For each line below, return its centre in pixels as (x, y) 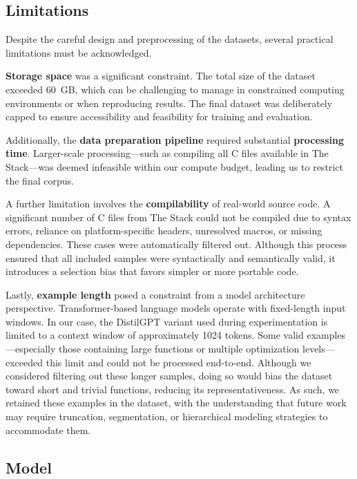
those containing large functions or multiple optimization (179, 349)
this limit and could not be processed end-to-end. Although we (178, 362)
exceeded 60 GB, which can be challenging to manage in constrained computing (175, 89)
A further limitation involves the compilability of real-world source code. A (168, 204)
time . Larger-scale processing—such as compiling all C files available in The (167, 153)
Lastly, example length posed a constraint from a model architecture (155, 294)
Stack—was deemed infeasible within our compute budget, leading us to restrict (174, 166)
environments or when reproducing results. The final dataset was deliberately (169, 103)
